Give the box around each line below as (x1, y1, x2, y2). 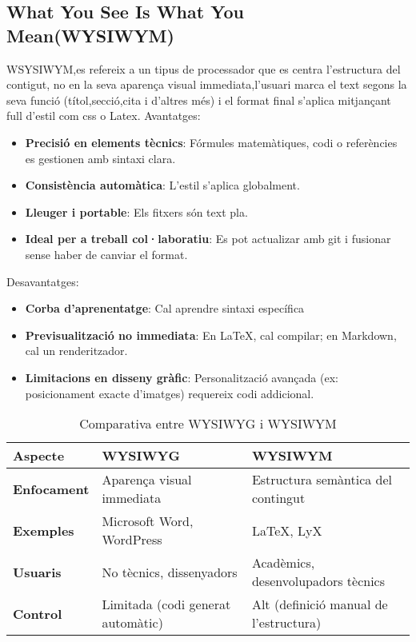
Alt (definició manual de (251, 595, 388, 614)
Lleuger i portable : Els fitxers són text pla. (25, 203, 248, 220)
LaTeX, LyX (251, 520, 322, 540)
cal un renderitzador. (25, 342, 128, 359)
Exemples (13, 520, 74, 540)
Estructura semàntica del (251, 470, 393, 489)
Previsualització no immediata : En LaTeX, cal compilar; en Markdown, (25, 326, 397, 343)
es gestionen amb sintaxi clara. (25, 150, 176, 166)
